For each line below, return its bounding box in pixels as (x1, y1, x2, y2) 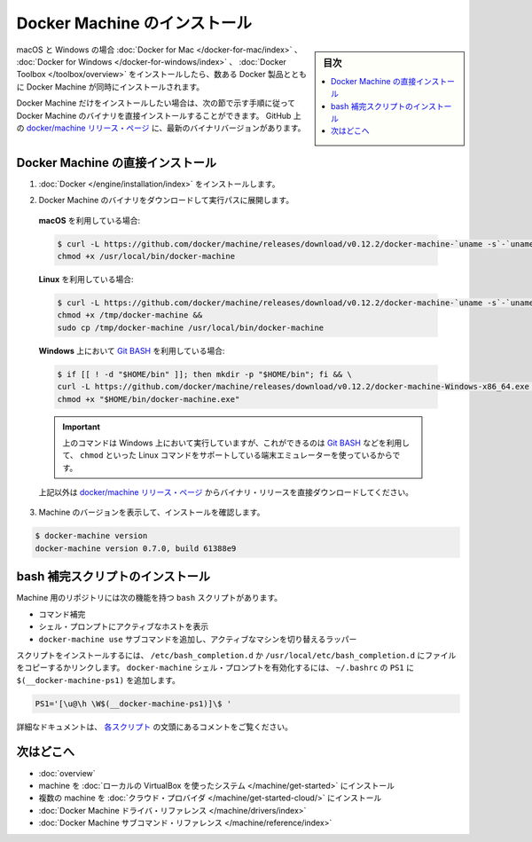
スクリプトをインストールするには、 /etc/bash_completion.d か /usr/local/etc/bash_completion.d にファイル (16, 649, 457, 660)
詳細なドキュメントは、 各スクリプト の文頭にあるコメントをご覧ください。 (16, 721, 293, 732)
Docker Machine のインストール (16, 13, 253, 33)
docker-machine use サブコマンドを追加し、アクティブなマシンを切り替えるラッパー (38, 633, 357, 644)
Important (62, 421, 101, 432)
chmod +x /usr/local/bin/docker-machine (57, 251, 235, 262)
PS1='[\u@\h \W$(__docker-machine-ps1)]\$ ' (35, 698, 232, 709)
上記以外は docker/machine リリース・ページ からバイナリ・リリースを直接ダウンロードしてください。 (38, 487, 414, 498)
